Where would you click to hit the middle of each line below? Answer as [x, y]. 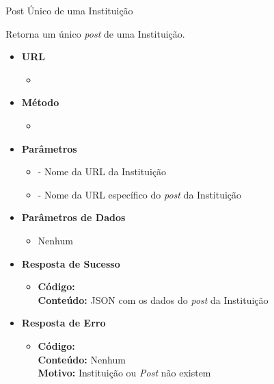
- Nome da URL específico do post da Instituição [140, 194]
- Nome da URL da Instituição [102, 171]
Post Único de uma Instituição [69, 10]
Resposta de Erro [64, 323]
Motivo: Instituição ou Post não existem [124, 373]
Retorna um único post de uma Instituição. [95, 33]
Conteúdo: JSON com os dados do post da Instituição [153, 299]
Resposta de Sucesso [71, 263]
